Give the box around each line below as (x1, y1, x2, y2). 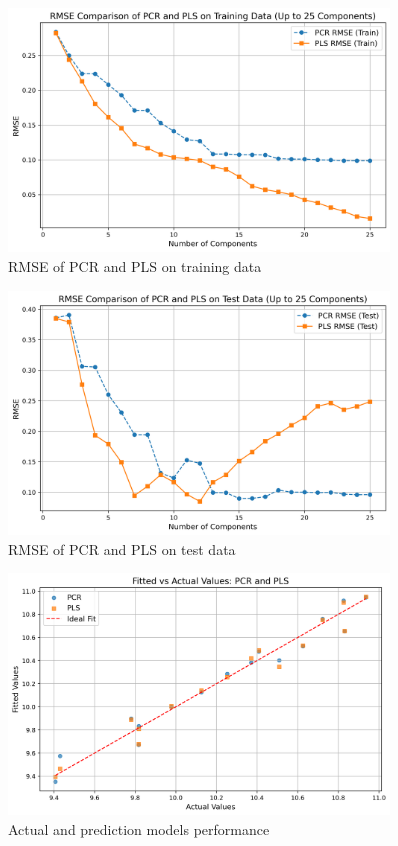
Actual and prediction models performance (8, 818, 270, 839)
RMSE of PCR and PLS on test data (8, 538, 236, 559)
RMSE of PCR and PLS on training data (8, 256, 262, 277)
